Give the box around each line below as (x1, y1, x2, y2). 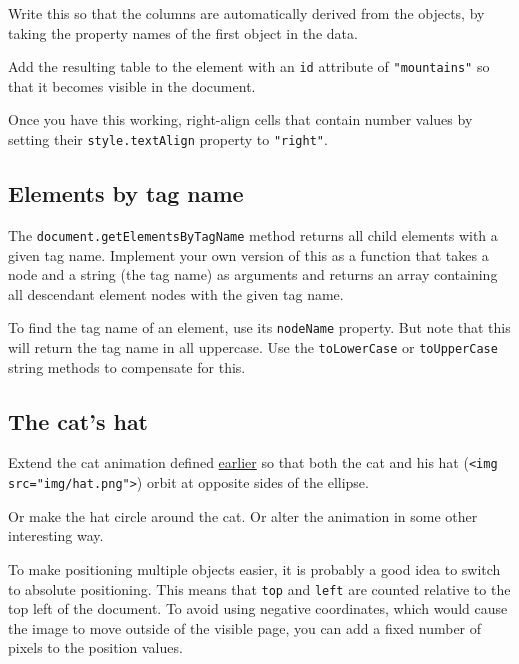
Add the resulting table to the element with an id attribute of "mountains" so (8, 56, 490, 77)
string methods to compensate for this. (8, 356, 246, 377)
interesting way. (8, 525, 104, 546)
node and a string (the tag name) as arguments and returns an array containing (8, 264, 498, 285)
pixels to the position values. (8, 637, 183, 658)
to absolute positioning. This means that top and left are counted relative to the (8, 578, 511, 599)
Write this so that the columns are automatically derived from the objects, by (8, 3, 485, 23)
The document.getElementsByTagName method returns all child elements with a (8, 224, 498, 245)
